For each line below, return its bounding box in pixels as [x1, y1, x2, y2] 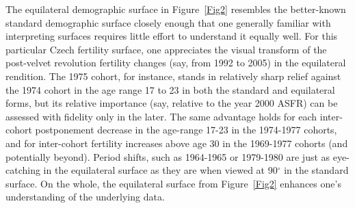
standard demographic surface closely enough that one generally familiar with [5, 15, 331, 29]
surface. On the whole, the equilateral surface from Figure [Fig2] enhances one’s [5, 176, 341, 190]
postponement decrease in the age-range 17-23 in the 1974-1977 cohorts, [35, 122, 337, 137]
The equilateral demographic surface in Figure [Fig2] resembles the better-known [5, 2, 346, 16]
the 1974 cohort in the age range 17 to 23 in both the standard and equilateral [5, 82, 335, 96]
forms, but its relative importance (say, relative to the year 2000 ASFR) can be [5, 96, 338, 110]
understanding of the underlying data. [5, 190, 165, 204]
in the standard [284, 163, 349, 177]
